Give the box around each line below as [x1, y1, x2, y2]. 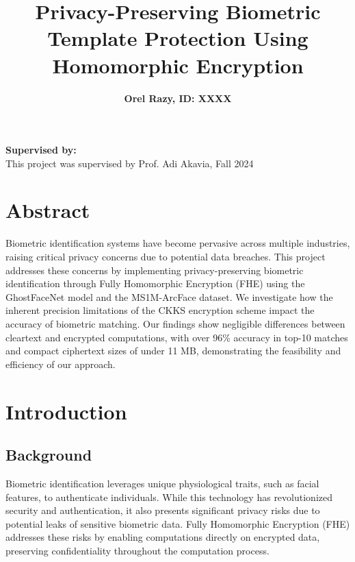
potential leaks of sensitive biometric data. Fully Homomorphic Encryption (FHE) [5, 516, 350, 530]
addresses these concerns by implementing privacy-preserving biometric [5, 262, 304, 277]
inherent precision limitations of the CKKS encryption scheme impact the [5, 303, 315, 317]
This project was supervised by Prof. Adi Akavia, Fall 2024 [5, 156, 254, 170]
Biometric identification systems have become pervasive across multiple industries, [5, 236, 350, 250]
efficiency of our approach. [5, 356, 116, 371]
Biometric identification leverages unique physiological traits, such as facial [5, 476, 319, 490]
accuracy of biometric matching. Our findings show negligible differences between [5, 316, 345, 330]
